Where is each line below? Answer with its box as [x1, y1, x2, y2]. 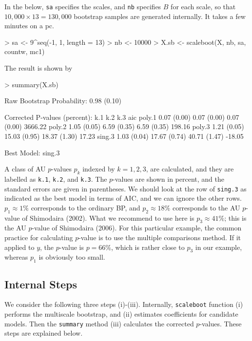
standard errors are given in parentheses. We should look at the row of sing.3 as [4, 183, 247, 193]
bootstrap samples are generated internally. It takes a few [74, 11, 246, 21]
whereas [4, 252, 28, 262]
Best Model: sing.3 [4, 147, 60, 157]
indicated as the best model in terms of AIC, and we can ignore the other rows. [4, 193, 242, 203]
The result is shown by [4, 63, 73, 73]
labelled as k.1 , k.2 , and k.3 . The [4, 173, 107, 184]
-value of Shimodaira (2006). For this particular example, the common [32, 223, 242, 233]
